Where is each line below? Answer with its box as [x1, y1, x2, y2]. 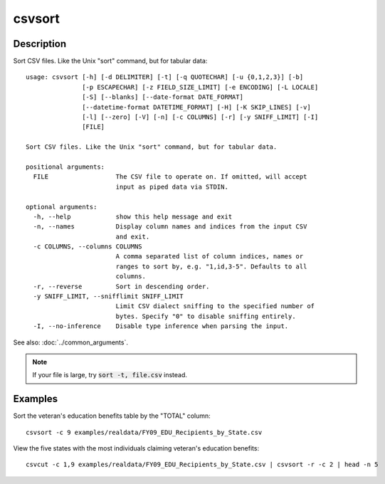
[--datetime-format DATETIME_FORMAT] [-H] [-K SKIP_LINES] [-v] [82, 103, 311, 111]
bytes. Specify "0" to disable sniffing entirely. [115, 312, 296, 320]
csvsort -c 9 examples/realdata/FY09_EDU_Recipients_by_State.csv [26, 428, 263, 436]
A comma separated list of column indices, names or [115, 253, 304, 261]
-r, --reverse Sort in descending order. [33, 282, 210, 290]
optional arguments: [26, 203, 97, 211]
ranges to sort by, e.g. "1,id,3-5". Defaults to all [115, 262, 307, 270]
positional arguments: [26, 162, 105, 171]
